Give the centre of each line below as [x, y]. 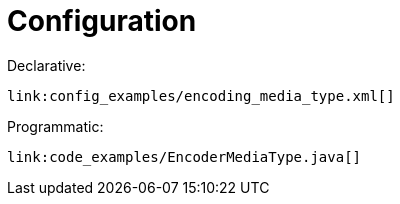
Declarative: [46, 65]
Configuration [102, 21]
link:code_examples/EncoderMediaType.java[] [184, 156]
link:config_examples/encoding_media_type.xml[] [201, 95]
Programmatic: [55, 126]
